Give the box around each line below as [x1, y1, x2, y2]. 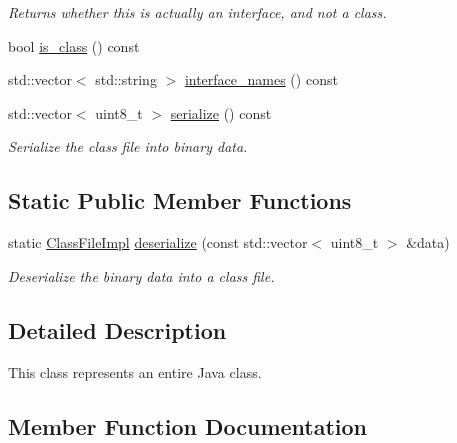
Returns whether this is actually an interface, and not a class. [8, 2, 387, 22]
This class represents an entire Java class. [8, 361, 262, 382]
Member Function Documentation [8, 410, 368, 441]
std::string [95, 69, 157, 90]
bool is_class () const [8, 35, 140, 56]
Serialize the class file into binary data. [8, 136, 248, 157]
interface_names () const [184, 69, 338, 90]
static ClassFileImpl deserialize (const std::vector [8, 232, 308, 253]
